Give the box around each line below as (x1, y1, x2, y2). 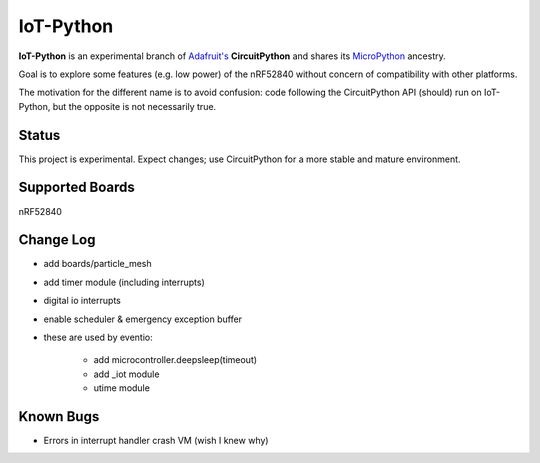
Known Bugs (18, 408, 100, 425)
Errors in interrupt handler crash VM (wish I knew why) (43, 435, 269, 447)
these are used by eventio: (43, 331, 154, 343)
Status (18, 126, 61, 144)
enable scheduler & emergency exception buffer (43, 313, 243, 325)
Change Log (18, 231, 96, 249)
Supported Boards (18, 179, 135, 196)
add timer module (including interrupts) (43, 276, 205, 288)
